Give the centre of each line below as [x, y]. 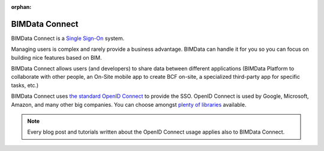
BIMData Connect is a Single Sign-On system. [68, 38]
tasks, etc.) [25, 85]
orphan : [21, 7]
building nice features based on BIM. [56, 57]
